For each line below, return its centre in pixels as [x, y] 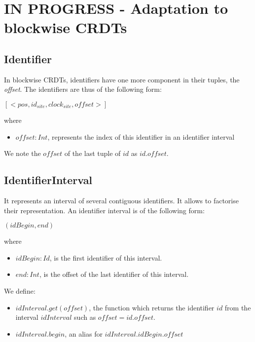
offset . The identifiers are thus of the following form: [83, 89]
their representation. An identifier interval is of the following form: [104, 210]
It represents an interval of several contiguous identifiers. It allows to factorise [121, 200]
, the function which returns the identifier [152, 307]
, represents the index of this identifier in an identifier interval [141, 136]
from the [238, 307]
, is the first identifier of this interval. [106, 257]
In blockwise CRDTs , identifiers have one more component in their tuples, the [122, 79]
